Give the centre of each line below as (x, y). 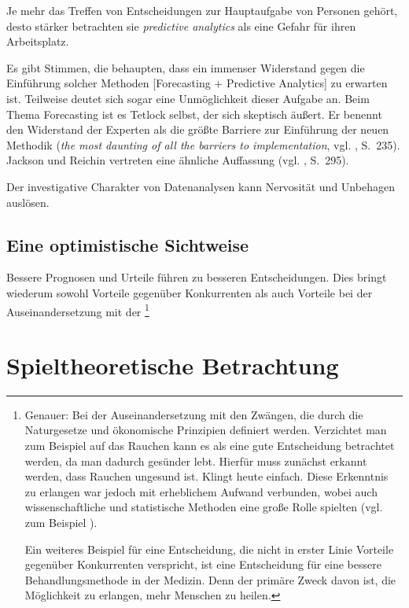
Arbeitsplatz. (38, 41)
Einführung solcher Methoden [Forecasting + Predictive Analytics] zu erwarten (197, 83)
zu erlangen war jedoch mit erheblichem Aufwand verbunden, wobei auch (201, 491)
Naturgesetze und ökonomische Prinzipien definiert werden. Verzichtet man (206, 430)
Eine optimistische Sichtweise (128, 244)
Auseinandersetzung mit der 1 (78, 310)
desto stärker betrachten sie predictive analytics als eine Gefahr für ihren (181, 26)
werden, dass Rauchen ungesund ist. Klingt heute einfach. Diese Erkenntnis (206, 476)
